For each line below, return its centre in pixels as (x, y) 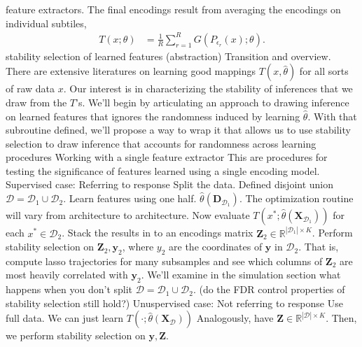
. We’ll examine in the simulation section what (241, 275)
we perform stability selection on (76, 335)
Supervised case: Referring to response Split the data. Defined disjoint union (170, 184)
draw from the (36, 102)
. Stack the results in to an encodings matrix (158, 233)
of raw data (30, 88)
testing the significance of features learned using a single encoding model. (163, 170)
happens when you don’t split (69, 289)
